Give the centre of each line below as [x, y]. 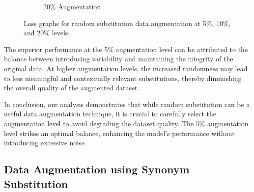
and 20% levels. [47, 33]
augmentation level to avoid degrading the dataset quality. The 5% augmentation [126, 123]
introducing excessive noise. [45, 143]
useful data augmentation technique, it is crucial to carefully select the [110, 114]
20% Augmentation [72, 6]
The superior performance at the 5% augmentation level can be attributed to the [126, 49]
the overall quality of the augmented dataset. [72, 88]
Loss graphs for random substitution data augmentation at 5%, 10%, [127, 23]
